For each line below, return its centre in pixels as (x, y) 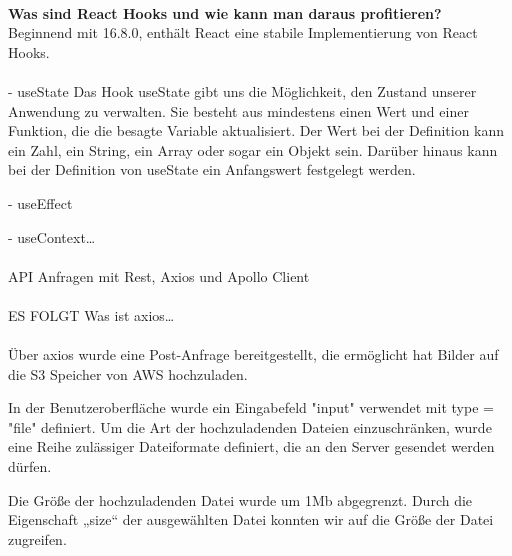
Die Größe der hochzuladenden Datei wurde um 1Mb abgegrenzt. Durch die (240, 499)
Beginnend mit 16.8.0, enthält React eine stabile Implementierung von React (243, 32)
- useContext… (52, 236)
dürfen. (30, 466)
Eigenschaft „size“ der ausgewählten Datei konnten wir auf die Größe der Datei (251, 519)
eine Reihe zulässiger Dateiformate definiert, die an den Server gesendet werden (251, 446)
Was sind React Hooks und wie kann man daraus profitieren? (225, 12)
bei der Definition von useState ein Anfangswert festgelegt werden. (212, 169)
